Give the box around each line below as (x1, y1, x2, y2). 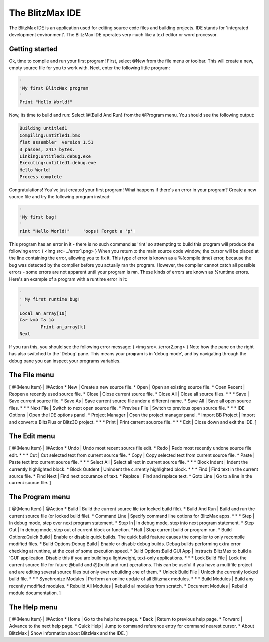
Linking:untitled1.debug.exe (19, 153, 91, 159)
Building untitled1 (19, 125, 67, 131)
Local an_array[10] (19, 310, 67, 316)
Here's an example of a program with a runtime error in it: (9, 276, 127, 282)
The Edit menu (9, 432, 55, 441)
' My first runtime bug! (19, 296, 81, 302)
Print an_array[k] (40, 324, 86, 330)
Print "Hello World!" (19, 99, 73, 105)
